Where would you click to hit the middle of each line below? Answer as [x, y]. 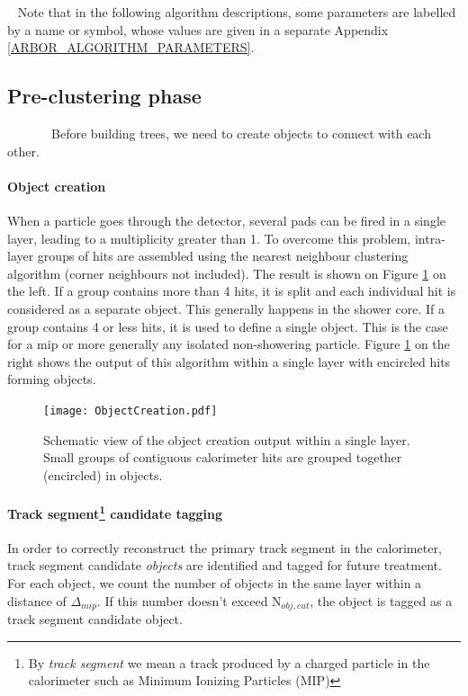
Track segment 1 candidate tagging [115, 512]
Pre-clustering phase [104, 96]
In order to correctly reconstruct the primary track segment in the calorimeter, [225, 547]
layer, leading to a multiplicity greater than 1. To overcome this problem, [209, 238]
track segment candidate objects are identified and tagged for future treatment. [225, 565]
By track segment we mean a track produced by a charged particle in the [229, 662]
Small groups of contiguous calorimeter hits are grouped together [223, 457]
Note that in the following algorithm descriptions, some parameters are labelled [237, 12]
